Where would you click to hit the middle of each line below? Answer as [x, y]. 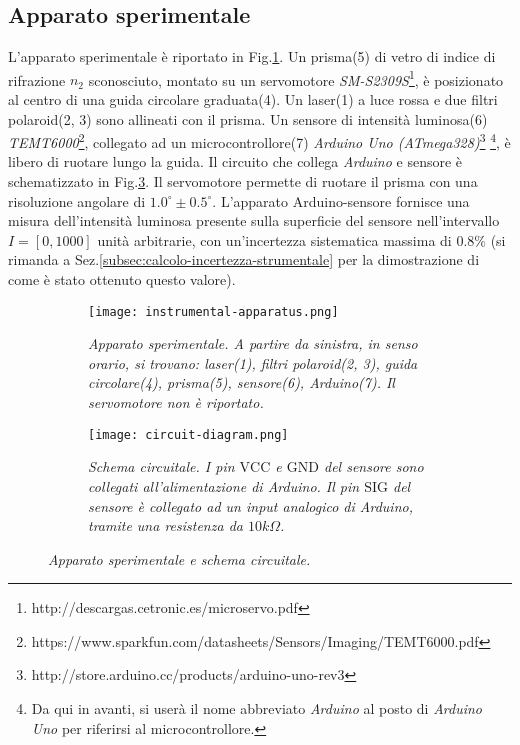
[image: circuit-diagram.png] [188, 434]
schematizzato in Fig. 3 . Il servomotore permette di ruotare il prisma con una [243, 181]
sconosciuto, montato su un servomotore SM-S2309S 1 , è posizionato [296, 78]
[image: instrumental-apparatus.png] [213, 311]
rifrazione [37, 79]
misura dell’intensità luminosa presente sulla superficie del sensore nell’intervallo [254, 220]
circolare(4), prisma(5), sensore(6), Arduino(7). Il [241, 382]
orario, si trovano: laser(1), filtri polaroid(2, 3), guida [253, 362]
